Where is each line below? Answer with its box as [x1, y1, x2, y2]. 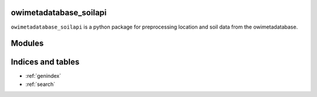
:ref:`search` [25, 81, 56, 88]
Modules [11, 39, 44, 49]
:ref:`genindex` [25, 72, 62, 79]
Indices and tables [11, 57, 80, 67]
